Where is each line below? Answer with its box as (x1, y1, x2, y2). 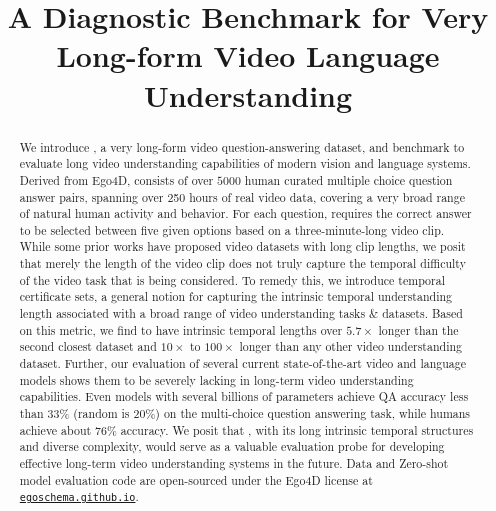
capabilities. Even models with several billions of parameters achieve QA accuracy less (19, 388, 469, 405)
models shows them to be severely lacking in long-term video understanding (19, 371, 414, 388)
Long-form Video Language (56, 35, 440, 76)
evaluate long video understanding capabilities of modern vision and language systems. (19, 155, 471, 172)
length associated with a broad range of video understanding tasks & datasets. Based (19, 305, 463, 322)
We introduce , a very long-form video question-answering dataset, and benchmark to (19, 138, 465, 155)
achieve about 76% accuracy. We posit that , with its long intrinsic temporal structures (19, 421, 474, 438)
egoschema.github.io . (19, 488, 139, 505)
